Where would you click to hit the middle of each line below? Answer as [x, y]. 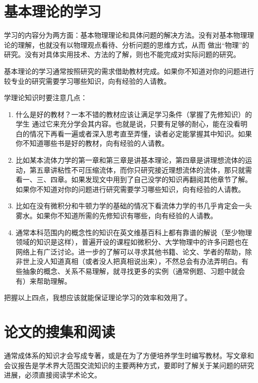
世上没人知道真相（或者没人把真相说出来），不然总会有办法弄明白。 [132, 261]
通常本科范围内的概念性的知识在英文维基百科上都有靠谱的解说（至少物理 [134, 232]
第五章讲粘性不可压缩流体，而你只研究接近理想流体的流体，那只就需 [141, 169]
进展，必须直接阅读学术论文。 [53, 375]
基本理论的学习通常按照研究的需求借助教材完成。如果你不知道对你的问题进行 [129, 71]
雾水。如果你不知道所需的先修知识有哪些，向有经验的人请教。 [116, 216]
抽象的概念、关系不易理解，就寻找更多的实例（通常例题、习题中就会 [134, 271]
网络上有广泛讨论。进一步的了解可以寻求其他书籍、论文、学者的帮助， [130, 251]
